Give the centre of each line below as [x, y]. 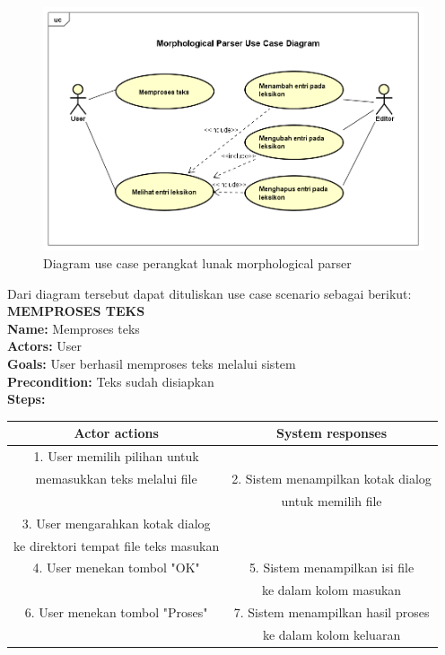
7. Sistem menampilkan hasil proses [332, 612]
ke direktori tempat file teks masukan [117, 545]
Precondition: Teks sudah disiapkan [111, 381]
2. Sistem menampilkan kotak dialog [332, 478]
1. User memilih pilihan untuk [116, 456]
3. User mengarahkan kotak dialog [116, 523]
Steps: [26, 399]
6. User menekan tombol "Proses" [116, 612]
